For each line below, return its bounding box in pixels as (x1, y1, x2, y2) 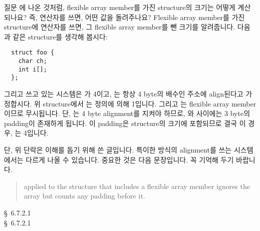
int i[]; (18, 65, 47, 73)
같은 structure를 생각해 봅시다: (13, 31, 108, 41)
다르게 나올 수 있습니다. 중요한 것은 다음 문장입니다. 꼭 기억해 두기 (26, 154, 234, 164)
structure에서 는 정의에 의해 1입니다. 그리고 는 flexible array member (43, 98, 256, 108)
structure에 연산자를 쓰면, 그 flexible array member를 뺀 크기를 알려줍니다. (4, 21, 235, 32)
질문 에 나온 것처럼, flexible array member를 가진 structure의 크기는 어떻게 (4, 2, 235, 12)
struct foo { (11, 49, 55, 56)
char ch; (18, 57, 47, 65)
